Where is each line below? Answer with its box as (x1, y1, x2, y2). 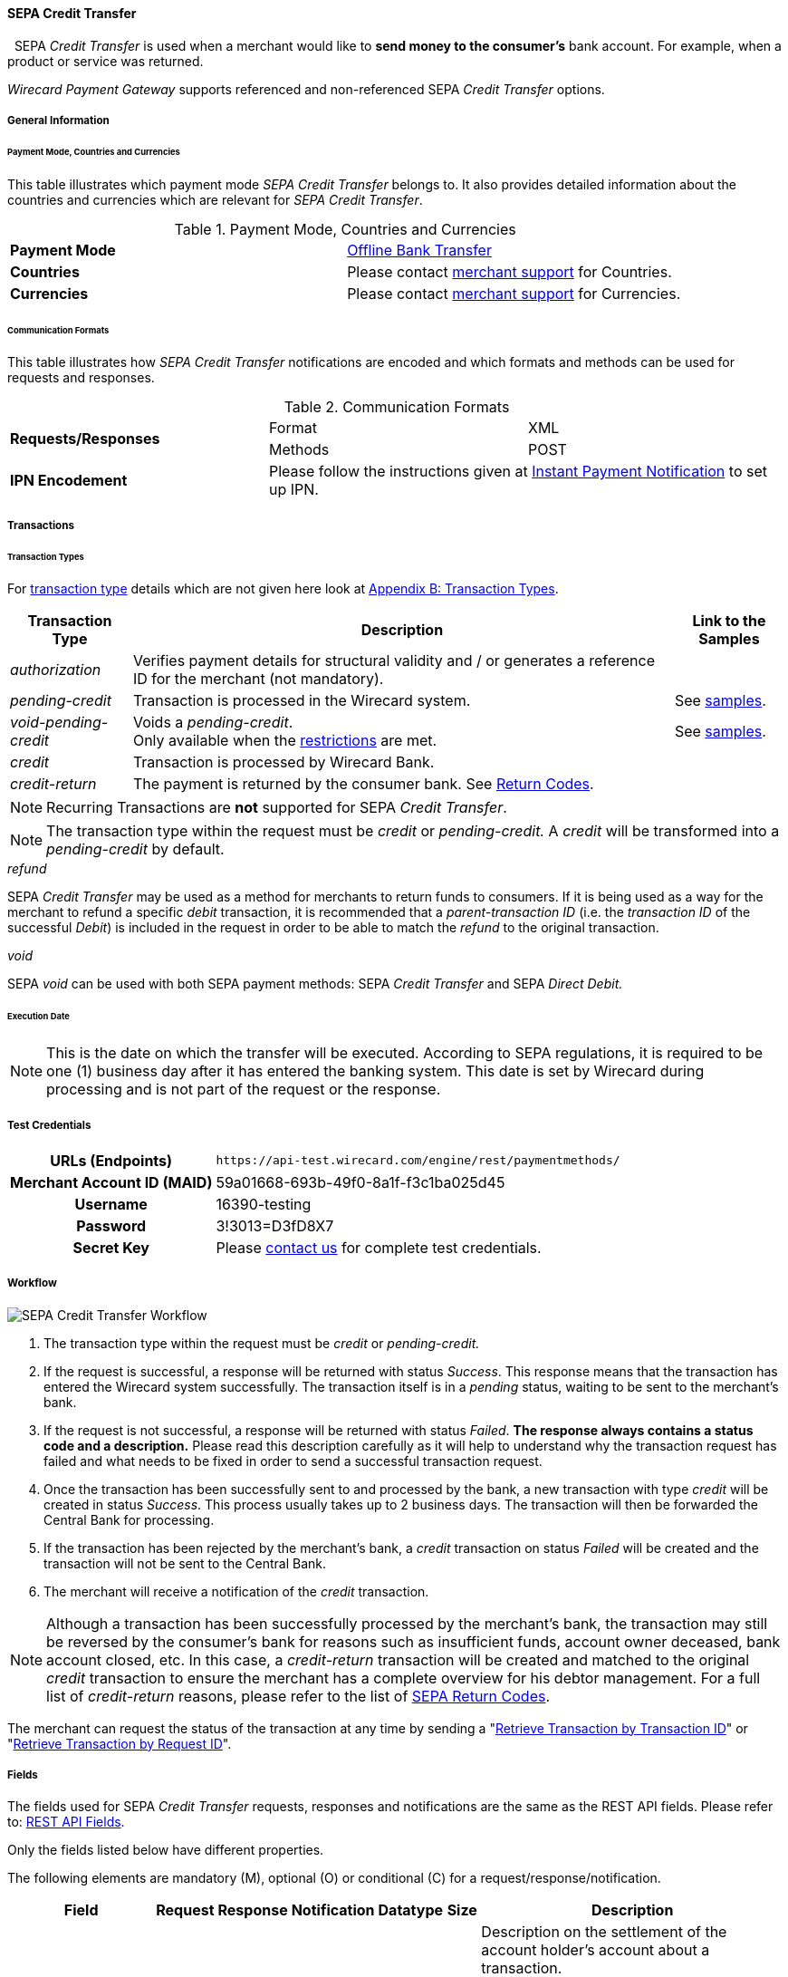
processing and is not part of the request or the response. (46, 1080, 441, 1099)
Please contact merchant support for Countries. (347, 262, 672, 281)
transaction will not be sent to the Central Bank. (43, 1555, 327, 1571)
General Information (7, 114, 110, 127)
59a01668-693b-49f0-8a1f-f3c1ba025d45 (216, 1172, 505, 1191)
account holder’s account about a (481, 1941, 710, 1960)
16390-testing (216, 1194, 312, 1213)
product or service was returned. (7, 53, 204, 69)
